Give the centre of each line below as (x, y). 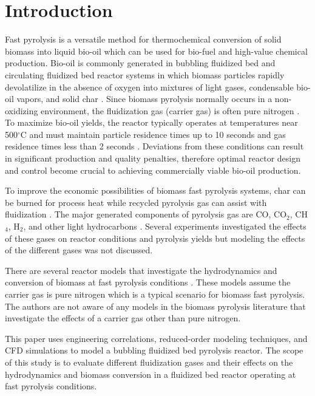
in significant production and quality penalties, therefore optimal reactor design (153, 158)
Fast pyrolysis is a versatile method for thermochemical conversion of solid (143, 39)
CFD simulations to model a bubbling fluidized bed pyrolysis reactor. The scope (154, 350)
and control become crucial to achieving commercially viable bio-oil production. (153, 170)
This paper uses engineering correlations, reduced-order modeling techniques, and (156, 338)
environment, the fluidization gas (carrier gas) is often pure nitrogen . (170, 110)
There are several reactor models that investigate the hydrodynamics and (141, 270)
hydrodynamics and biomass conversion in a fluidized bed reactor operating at (151, 374)
